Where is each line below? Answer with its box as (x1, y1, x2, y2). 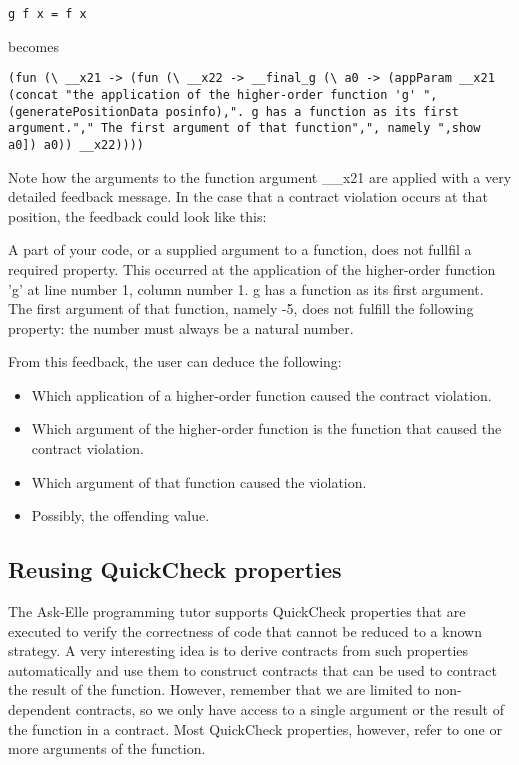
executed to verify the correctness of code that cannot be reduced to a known (8, 620, 482, 641)
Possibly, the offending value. (31, 505, 210, 526)
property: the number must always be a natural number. (8, 317, 354, 338)
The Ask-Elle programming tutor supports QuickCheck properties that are (8, 601, 466, 622)
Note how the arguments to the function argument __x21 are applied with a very (8, 166, 512, 187)
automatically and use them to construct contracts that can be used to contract (8, 659, 497, 680)
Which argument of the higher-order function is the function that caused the (31, 418, 502, 439)
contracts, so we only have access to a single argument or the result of (75, 699, 504, 720)
